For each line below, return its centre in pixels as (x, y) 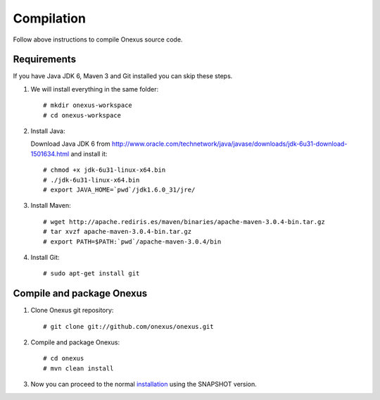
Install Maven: (51, 206)
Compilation (49, 18)
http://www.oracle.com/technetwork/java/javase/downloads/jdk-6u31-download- (229, 144)
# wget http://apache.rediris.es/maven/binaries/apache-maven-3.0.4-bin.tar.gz (184, 221)
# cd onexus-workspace (82, 115)
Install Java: (48, 131)
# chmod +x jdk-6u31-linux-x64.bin (104, 170)
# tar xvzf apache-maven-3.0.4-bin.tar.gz (118, 232)
